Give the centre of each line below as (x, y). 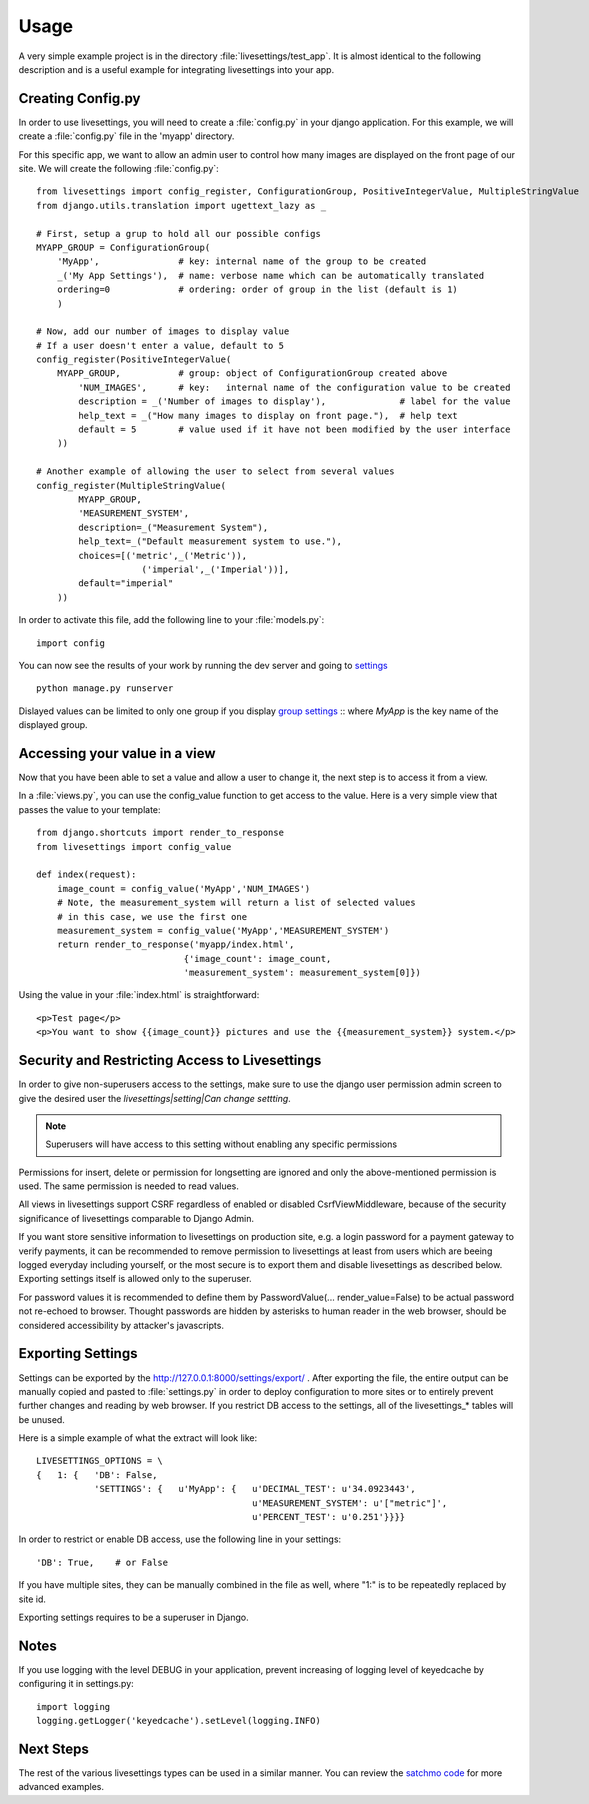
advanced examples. (61, 1787)
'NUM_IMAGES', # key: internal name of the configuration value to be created (294, 387)
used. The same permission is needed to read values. (129, 1186)
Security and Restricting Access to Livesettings (170, 1060)
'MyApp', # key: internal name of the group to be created (241, 261)
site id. (32, 1599)
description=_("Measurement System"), (173, 527)
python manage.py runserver (105, 688)
